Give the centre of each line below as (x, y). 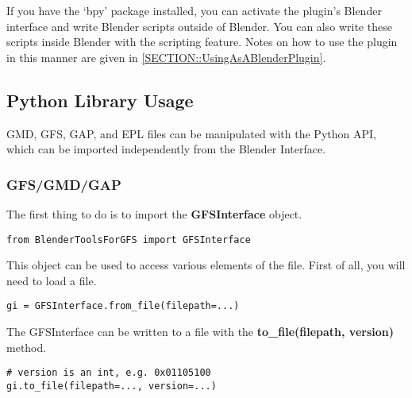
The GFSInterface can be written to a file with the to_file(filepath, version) (200, 332)
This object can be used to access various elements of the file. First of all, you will (206, 265)
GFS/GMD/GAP (64, 184)
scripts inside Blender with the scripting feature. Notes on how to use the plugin (202, 42)
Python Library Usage (100, 100)
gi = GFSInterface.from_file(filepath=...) (123, 306)
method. (27, 347)
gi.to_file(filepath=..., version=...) (112, 386)
